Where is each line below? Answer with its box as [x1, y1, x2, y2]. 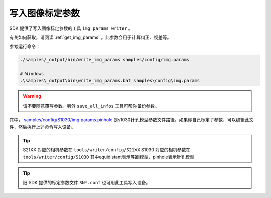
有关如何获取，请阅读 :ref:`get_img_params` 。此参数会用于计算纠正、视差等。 [9, 34, 172, 40]
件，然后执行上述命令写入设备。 [9, 124, 75, 130]
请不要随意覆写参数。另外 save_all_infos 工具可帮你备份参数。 [23, 103, 159, 109]
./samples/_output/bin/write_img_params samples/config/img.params [20, 57, 190, 63]
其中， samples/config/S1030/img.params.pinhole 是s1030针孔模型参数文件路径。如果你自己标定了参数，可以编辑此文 [9, 117, 254, 123]
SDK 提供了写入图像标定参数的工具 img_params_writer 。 [9, 25, 133, 31]
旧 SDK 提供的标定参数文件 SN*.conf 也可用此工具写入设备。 [23, 179, 151, 185]
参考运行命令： [9, 43, 40, 50]
